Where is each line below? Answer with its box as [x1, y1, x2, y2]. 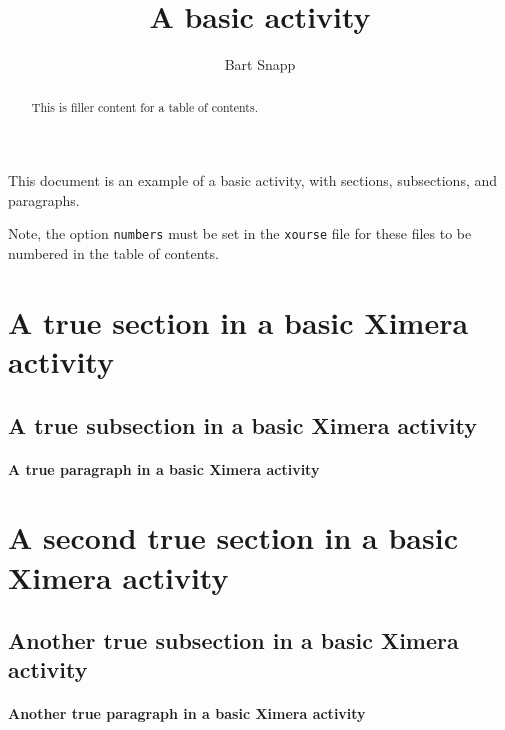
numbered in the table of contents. [8, 243, 219, 264]
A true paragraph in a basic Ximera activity [8, 458, 320, 479]
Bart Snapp [224, 54, 296, 75]
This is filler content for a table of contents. [31, 98, 258, 115]
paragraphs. [8, 189, 80, 210]
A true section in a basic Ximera [8, 301, 469, 342]
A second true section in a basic [8, 517, 458, 558]
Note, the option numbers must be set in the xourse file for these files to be [8, 223, 472, 244]
